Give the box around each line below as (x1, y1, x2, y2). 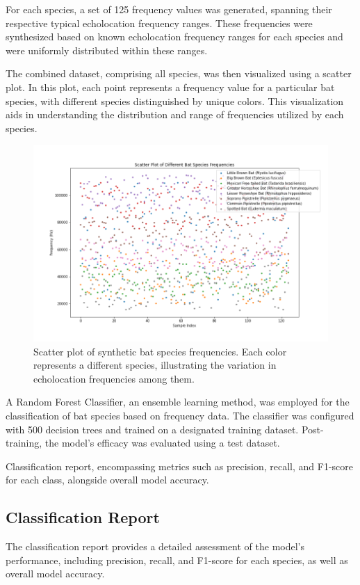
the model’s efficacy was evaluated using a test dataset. (44, 435, 280, 450)
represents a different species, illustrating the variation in (33, 358, 277, 372)
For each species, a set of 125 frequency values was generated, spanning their (6, 2, 332, 16)
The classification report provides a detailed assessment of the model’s (6, 539, 305, 554)
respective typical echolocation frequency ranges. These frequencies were (6, 15, 313, 30)
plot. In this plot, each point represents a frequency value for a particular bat (6, 79, 335, 94)
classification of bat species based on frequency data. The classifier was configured (6, 408, 354, 422)
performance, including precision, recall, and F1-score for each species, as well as (6, 552, 348, 567)
